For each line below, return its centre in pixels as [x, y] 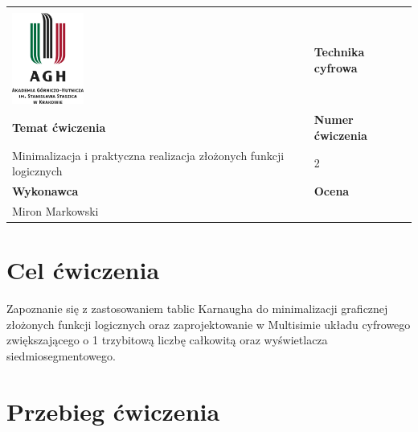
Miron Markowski [55, 210]
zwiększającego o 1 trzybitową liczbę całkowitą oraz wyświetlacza [167, 340]
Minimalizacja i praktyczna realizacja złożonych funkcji [148, 155]
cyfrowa [336, 67]
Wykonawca [45, 191]
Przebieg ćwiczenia [113, 411]
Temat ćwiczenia [59, 128]
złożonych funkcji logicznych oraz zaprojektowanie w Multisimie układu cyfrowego [209, 324]
